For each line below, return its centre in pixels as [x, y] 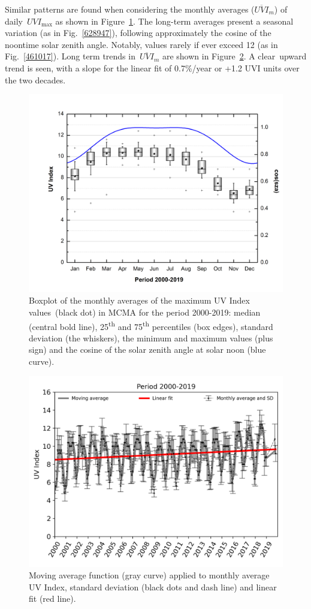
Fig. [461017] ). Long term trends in [70, 56]
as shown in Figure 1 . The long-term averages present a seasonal [174, 21]
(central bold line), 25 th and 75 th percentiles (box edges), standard [151, 325]
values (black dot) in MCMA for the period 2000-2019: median [145, 312]
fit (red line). [52, 598]
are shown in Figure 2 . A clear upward [234, 56]
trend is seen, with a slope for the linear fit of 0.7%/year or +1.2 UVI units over [152, 67]
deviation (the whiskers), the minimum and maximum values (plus [151, 337]
